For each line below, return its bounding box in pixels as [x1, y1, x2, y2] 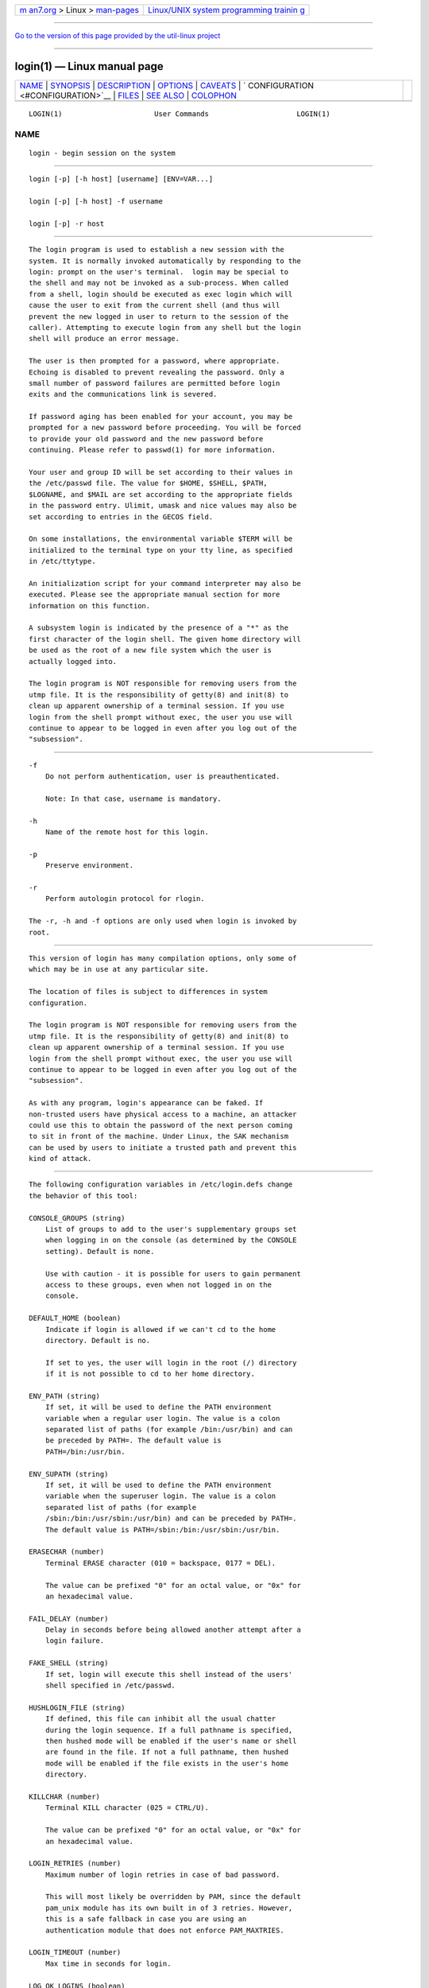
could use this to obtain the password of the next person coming [29, 1120, 293, 1129]
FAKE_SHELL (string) [29, 1659, 109, 1668]
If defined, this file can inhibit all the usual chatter [44, 1714, 276, 1723]
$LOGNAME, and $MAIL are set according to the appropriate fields [29, 490, 293, 499]
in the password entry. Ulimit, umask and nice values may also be [29, 501, 297, 511]
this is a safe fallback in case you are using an [44, 1915, 247, 1924]
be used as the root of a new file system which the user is [29, 646, 272, 655]
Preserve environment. [44, 861, 134, 870]
